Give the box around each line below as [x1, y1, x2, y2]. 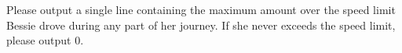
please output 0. [6, 32, 84, 48]
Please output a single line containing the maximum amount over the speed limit [6, 2, 396, 17]
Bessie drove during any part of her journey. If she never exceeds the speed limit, [6, 16, 396, 33]
